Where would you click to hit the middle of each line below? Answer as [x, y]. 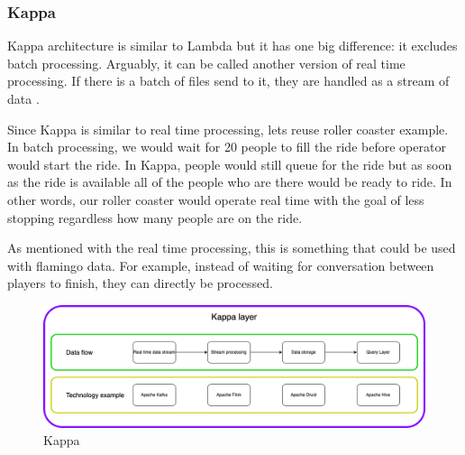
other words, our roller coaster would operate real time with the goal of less [216, 199]
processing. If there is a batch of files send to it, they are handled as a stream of [228, 81]
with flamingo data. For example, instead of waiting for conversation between [221, 265]
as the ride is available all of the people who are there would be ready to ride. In [230, 182]
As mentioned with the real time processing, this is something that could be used [232, 248]
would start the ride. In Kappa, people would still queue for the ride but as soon [230, 164]
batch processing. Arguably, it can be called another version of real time [206, 63]
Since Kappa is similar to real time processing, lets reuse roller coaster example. [228, 129]
